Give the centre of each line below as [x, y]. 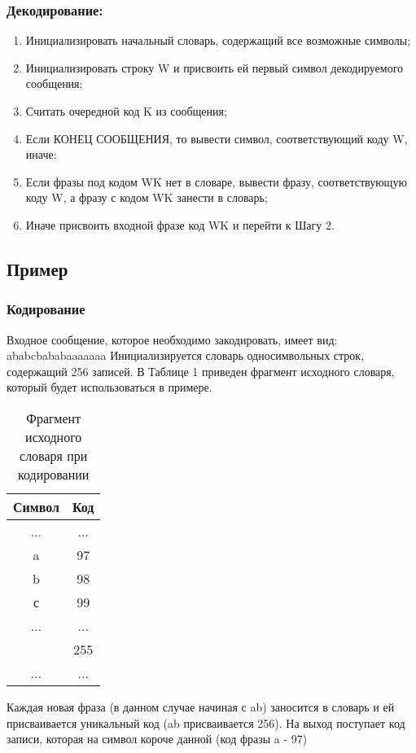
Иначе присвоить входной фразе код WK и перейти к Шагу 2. [180, 224]
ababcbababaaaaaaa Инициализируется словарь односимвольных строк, [186, 355]
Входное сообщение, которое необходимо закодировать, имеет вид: [172, 339]
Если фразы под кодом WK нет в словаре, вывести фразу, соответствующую [216, 181]
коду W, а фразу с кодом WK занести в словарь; [147, 197]
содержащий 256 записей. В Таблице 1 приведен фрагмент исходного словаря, [201, 371]
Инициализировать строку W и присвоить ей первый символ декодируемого [215, 67]
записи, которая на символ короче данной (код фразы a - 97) [157, 739]
